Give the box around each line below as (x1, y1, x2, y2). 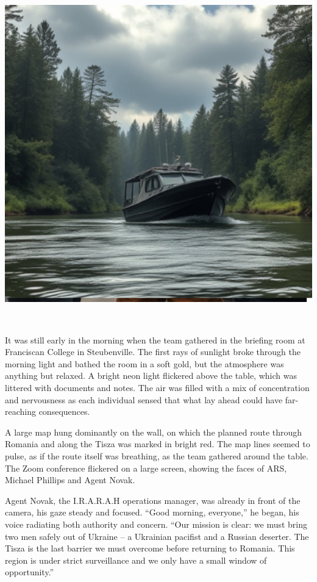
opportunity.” (5, 566, 54, 578)
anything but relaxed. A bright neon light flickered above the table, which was (5, 369, 297, 382)
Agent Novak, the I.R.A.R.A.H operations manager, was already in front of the (5, 494, 301, 506)
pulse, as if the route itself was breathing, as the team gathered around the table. (5, 449, 308, 462)
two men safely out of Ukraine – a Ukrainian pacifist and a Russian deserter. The (5, 530, 309, 542)
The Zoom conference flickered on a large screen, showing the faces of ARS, (5, 461, 287, 474)
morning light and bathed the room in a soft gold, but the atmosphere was (5, 357, 284, 370)
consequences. (38, 405, 90, 418)
